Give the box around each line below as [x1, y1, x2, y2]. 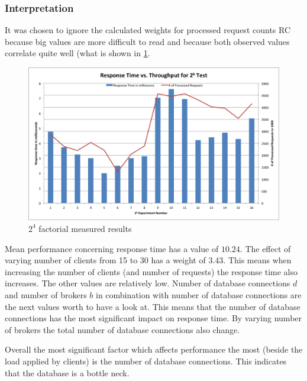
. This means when [223, 254, 292, 266]
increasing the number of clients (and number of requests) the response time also [5, 265, 298, 277]
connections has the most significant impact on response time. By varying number [5, 312, 302, 324]
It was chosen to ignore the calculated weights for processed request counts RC [5, 24, 291, 36]
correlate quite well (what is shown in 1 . [5, 47, 150, 59]
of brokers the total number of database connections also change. [5, 323, 240, 335]
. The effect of [240, 242, 291, 254]
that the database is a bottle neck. [5, 366, 130, 379]
